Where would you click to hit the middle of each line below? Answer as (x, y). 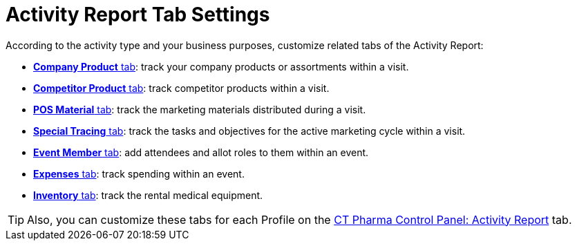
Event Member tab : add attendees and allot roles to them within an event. (201, 152)
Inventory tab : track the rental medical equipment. (148, 195)
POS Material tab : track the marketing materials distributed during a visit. (200, 109)
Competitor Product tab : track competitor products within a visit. (181, 88)
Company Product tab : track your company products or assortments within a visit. (221, 66)
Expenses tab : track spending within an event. (139, 173)
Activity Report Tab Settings (138, 15)
